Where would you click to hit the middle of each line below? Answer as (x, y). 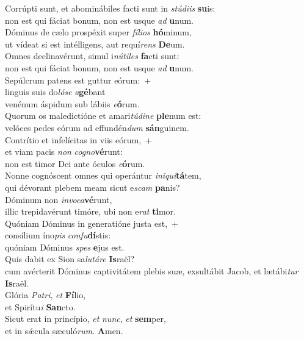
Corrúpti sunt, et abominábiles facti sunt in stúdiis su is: (110, 8)
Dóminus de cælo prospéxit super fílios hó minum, (98, 32)
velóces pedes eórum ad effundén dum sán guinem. (97, 127)
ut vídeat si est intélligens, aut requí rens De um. (95, 44)
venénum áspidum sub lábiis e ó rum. (72, 103)
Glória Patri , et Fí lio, (45, 295)
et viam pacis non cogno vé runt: (64, 152)
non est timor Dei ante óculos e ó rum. (75, 163)
